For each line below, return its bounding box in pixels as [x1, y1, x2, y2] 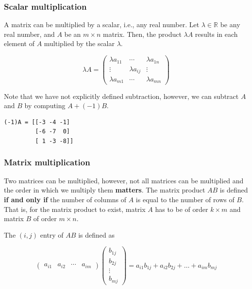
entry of [40, 229, 64, 240]
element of [4, 38, 34, 48]
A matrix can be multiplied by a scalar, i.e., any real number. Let [4, 19, 200, 30]
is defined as [78, 229, 115, 240]
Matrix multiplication [4, 156, 90, 168]
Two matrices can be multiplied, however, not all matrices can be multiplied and [4, 175, 244, 185]
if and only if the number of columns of [4, 194, 127, 204]
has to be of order [155, 204, 208, 214]
